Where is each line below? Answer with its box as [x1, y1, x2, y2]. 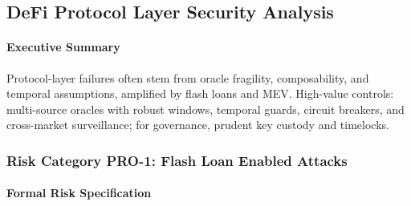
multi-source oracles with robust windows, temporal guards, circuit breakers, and [6, 100, 405, 117]
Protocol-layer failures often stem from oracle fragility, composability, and [6, 69, 369, 86]
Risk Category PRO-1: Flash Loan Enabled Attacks [6, 150, 348, 170]
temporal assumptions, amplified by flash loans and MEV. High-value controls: [6, 85, 394, 102]
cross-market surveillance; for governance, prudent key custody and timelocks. [6, 116, 389, 133]
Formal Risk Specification [6, 184, 152, 201]
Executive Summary [6, 38, 120, 55]
